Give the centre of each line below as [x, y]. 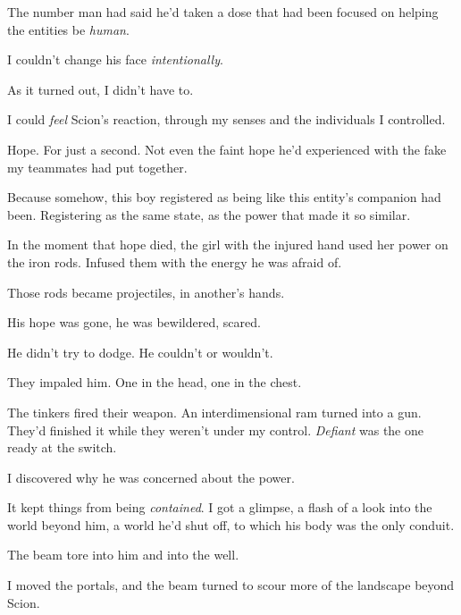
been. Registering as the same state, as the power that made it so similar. [209, 214]
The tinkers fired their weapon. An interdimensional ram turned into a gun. [214, 412]
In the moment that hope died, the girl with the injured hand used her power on [228, 244]
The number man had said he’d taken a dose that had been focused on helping [223, 12]
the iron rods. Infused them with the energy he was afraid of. [175, 261]
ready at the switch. [62, 447]
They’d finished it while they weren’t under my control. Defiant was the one [215, 430]
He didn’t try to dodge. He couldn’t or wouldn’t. [140, 352]
